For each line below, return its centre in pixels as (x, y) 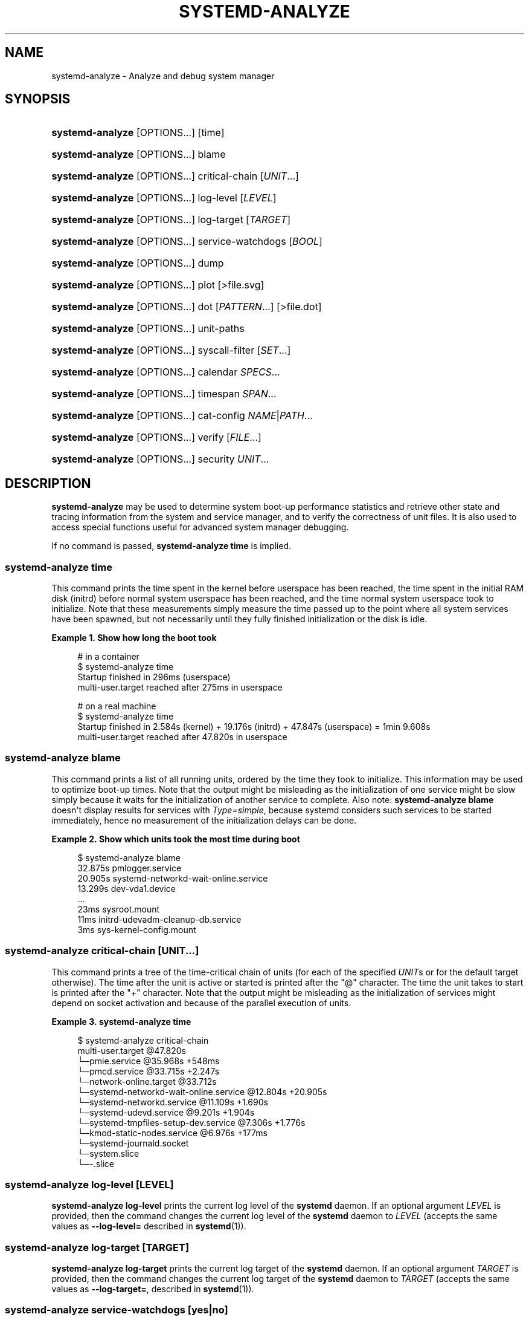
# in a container (108, 657)
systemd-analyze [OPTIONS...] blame (139, 154)
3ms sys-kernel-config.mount (137, 929)
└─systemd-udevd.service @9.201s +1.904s (166, 1112)
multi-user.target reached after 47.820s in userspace (182, 737)
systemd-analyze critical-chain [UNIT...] (102, 951)
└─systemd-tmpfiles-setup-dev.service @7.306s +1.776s (191, 1122)
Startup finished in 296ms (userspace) (154, 677)
